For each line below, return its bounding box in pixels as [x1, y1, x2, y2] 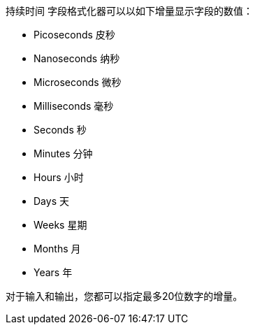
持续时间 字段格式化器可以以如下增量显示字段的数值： [6, 5, 253, 17]
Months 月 [34, 243, 81, 254]
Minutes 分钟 [34, 148, 93, 159]
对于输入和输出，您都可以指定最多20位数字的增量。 [6, 290, 243, 302]
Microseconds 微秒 [34, 76, 122, 88]
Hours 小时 [34, 171, 84, 183]
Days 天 [34, 195, 69, 207]
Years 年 [34, 266, 73, 278]
